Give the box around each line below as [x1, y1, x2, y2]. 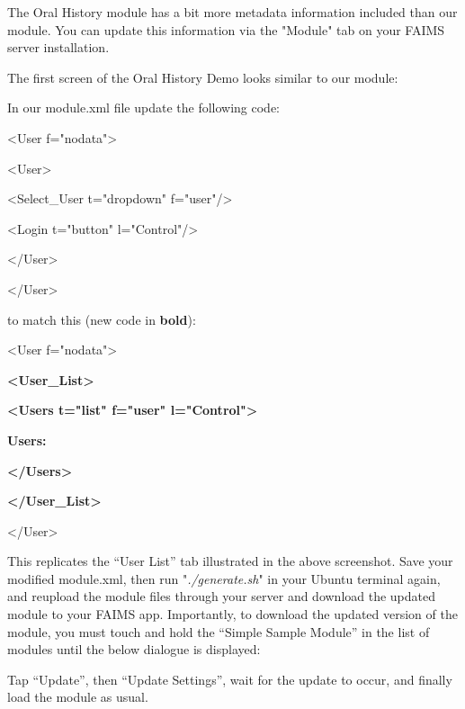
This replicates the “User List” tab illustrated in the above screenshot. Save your [7, 552, 453, 570]
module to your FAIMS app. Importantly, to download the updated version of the [7, 605, 458, 624]
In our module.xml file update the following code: [7, 98, 281, 117]
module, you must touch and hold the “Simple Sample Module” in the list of [7, 622, 430, 641]
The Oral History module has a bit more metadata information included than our [7, 3, 458, 21]
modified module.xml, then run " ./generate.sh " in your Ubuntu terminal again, [7, 569, 441, 588]
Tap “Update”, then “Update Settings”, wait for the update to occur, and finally [7, 669, 452, 688]
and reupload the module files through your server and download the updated [7, 587, 436, 606]
